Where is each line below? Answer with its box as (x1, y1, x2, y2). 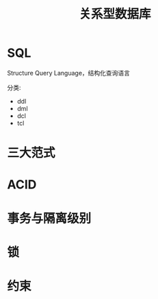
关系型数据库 (78, 6, 151, 22)
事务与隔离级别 (7, 211, 92, 226)
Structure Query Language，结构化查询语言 (7, 69, 131, 77)
